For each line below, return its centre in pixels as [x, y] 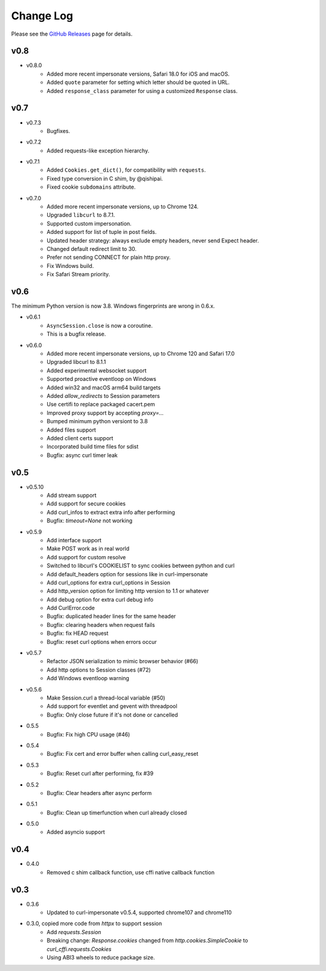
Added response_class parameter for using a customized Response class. [142, 91]
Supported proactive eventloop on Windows [101, 379]
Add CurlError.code [71, 608]
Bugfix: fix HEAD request [78, 633]
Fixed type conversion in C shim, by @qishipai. [105, 178]
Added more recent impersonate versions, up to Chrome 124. [123, 207]
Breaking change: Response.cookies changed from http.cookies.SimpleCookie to [148, 941]
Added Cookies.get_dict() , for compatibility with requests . [126, 170]
